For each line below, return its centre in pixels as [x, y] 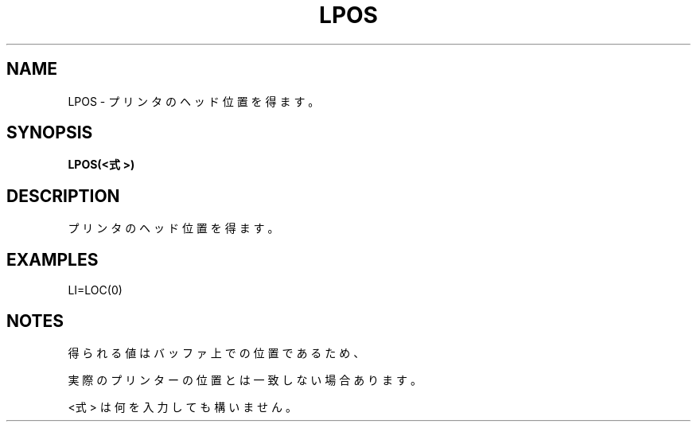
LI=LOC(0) [95, 290]
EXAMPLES [53, 259]
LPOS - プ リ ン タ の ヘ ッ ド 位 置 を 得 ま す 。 [194, 101]
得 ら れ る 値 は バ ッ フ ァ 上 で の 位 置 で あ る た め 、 [216, 352]
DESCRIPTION [63, 196]
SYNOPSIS [50, 133]
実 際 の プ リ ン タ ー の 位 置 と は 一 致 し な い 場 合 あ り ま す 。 [245, 379]
